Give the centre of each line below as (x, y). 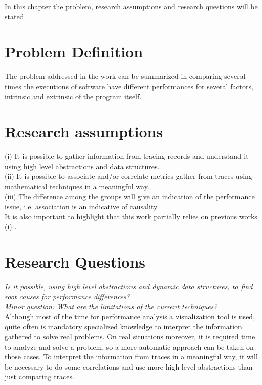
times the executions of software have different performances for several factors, (129, 86)
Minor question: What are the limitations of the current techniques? (111, 306)
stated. (15, 16)
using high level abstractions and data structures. (82, 166)
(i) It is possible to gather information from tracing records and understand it (127, 156)
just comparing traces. (39, 377)
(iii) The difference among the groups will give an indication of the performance (130, 196)
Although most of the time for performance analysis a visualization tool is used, (130, 316)
